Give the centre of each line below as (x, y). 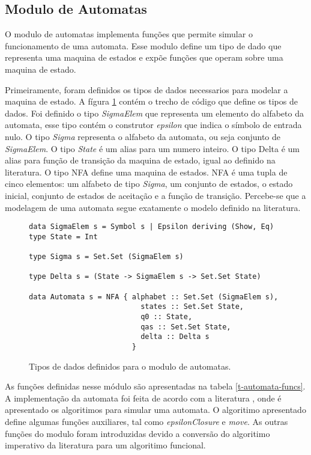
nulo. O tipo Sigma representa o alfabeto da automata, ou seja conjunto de (143, 136)
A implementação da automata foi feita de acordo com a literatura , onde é (143, 398)
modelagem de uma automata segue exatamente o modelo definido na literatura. (153, 207)
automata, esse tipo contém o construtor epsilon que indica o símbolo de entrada (153, 125)
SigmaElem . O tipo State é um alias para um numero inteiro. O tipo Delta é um (152, 148)
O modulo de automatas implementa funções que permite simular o (129, 34)
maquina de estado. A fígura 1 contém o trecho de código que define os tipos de (151, 101)
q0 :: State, (167, 317)
